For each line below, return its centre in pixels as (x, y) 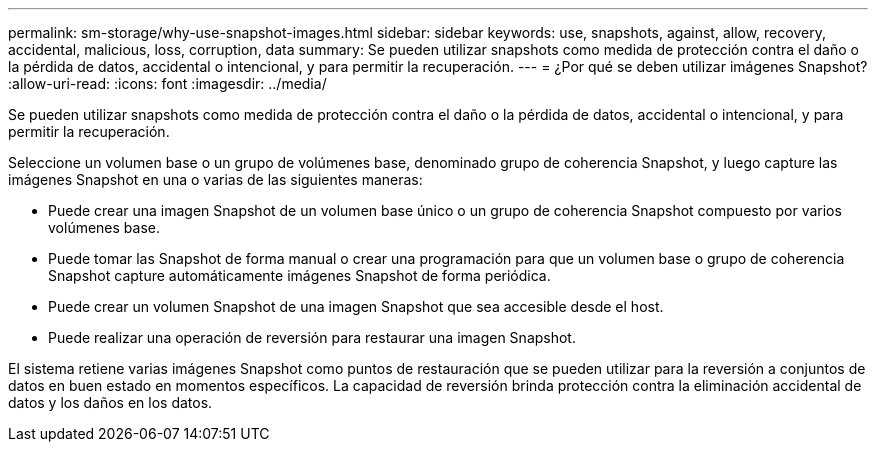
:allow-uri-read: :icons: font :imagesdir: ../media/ (167, 83)
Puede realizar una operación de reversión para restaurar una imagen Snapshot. (312, 337)
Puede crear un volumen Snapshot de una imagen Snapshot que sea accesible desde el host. (356, 306)
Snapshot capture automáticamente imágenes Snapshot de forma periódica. (299, 275)
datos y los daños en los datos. (110, 402)
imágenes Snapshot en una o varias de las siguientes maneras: (215, 179)
